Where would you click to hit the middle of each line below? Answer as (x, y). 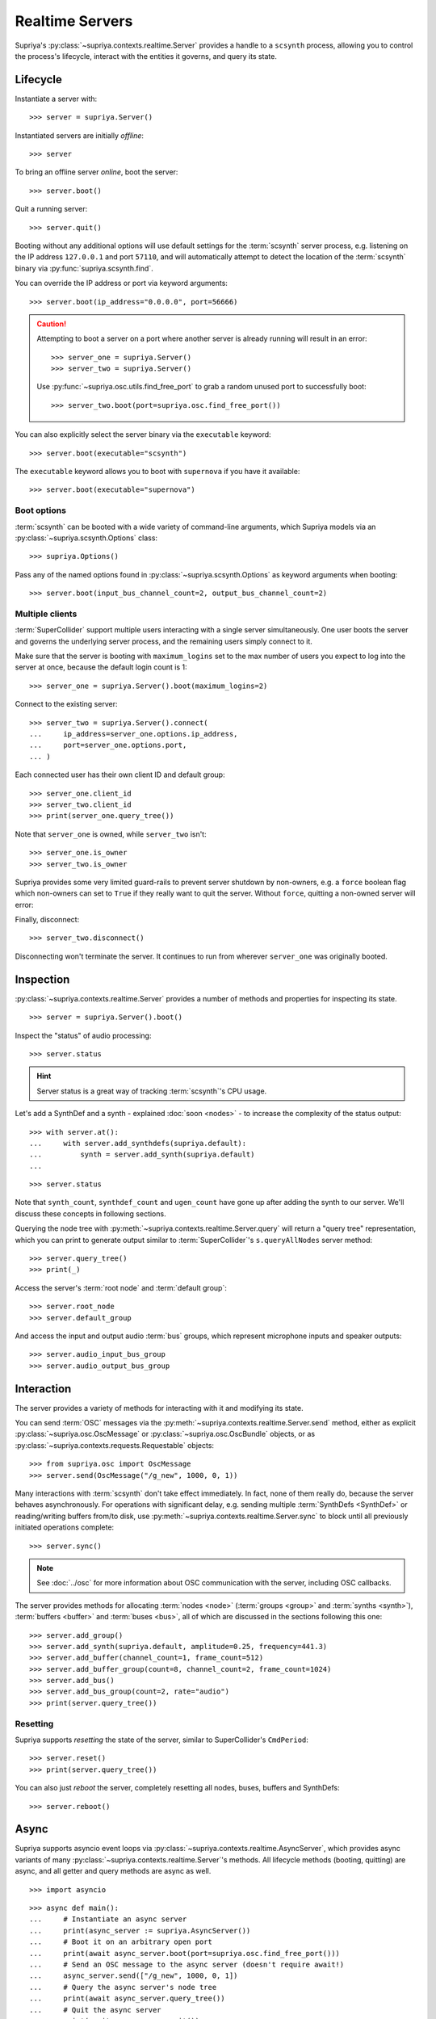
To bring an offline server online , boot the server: (96, 172)
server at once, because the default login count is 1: (101, 667)
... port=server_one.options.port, (108, 745)
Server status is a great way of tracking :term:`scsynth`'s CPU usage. (152, 1091)
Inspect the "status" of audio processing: (83, 1035)
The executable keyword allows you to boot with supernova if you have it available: (157, 472)
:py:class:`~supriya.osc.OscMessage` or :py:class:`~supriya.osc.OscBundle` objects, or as (165, 1434)
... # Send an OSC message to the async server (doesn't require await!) (187, 1964)
